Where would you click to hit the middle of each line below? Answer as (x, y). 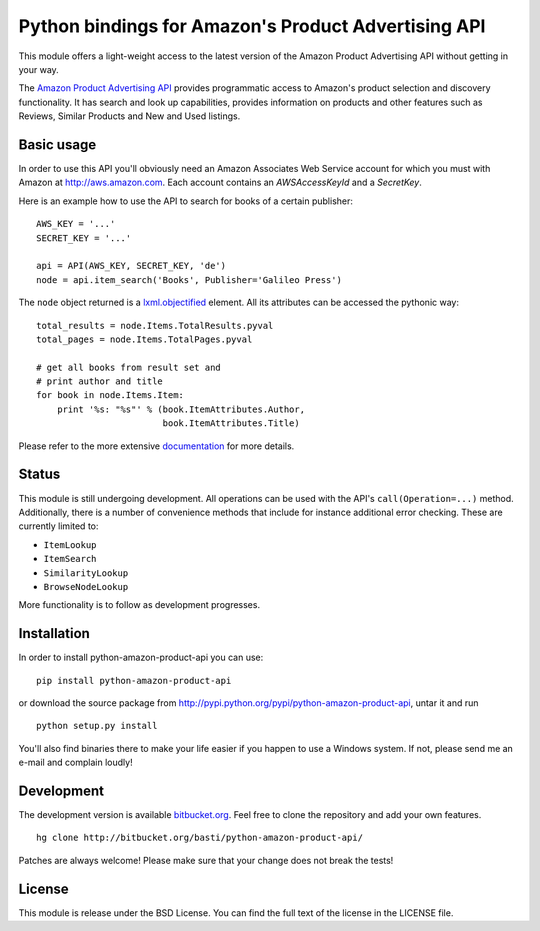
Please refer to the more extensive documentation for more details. (156, 446)
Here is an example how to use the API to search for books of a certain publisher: (186, 201)
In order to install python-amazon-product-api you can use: (141, 657)
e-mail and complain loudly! (76, 762)
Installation (54, 633)
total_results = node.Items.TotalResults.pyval (155, 325)
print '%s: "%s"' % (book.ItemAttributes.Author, (180, 409)
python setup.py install (97, 726)
